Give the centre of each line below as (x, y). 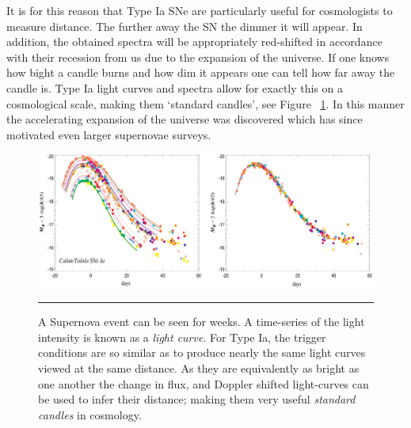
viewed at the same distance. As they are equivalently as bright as (199, 368)
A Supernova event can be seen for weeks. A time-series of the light (202, 322)
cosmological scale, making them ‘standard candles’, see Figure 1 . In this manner (205, 103)
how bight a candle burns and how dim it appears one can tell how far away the (201, 72)
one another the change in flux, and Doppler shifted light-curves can (204, 383)
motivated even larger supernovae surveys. (109, 134)
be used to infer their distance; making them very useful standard (197, 399)
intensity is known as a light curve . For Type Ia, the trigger (182, 337)
